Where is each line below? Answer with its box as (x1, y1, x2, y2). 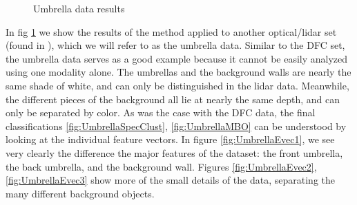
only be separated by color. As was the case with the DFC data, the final (6, 105, 316, 120)
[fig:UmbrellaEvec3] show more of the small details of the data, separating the (6, 173, 335, 187)
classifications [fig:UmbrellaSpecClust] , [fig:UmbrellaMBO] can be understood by (6, 118, 347, 133)
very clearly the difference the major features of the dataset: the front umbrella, (6, 145, 343, 160)
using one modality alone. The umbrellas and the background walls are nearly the (6, 65, 351, 79)
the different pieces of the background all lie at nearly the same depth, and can (6, 91, 340, 106)
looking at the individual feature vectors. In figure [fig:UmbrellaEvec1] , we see (6, 132, 335, 147)
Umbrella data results (33, 1, 125, 15)
